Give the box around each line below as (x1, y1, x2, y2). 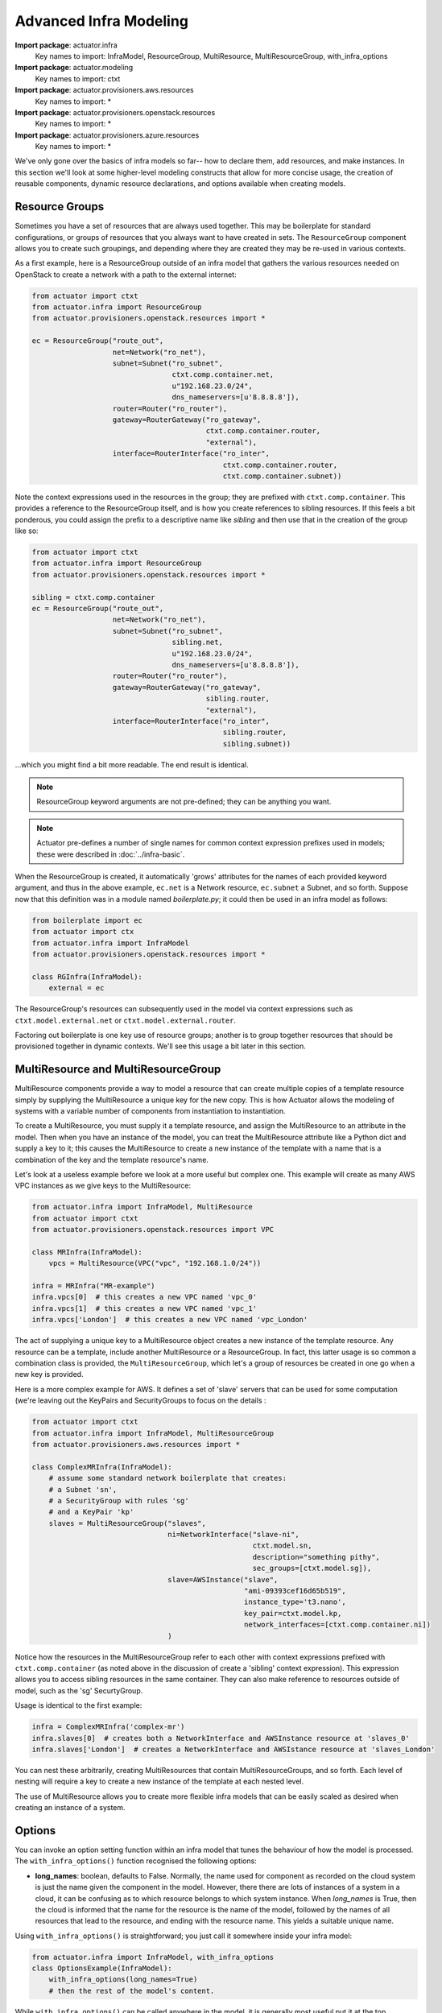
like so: (14, 526, 39, 535)
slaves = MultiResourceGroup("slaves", (48, 1519, 207, 1527)
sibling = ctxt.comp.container (31, 593, 156, 601)
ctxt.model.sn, (252, 1541, 312, 1550)
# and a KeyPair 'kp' (48, 1507, 134, 1517)
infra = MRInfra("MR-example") (31, 1281, 156, 1291)
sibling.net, (171, 638, 223, 647)
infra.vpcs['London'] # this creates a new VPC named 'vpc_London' (31, 1315, 308, 1325)
